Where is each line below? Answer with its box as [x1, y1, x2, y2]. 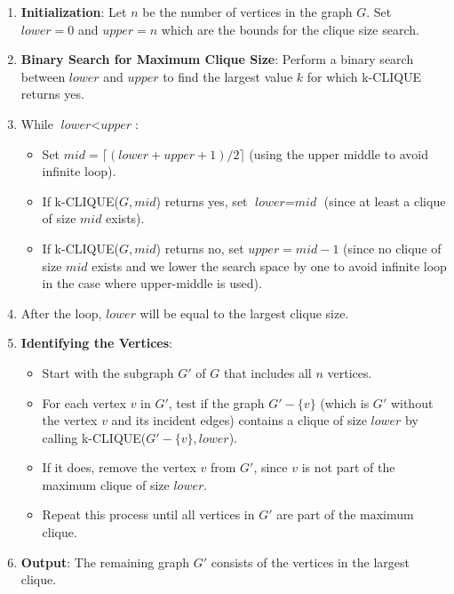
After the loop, [20, 303, 102, 322]
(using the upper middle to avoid [249, 144, 428, 163]
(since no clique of [343, 238, 442, 257]
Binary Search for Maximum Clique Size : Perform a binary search [20, 50, 414, 68]
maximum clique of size [42, 475, 170, 494]
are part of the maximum [276, 505, 414, 524]
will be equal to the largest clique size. [139, 303, 349, 322]
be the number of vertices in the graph [142, 3, 353, 20]
